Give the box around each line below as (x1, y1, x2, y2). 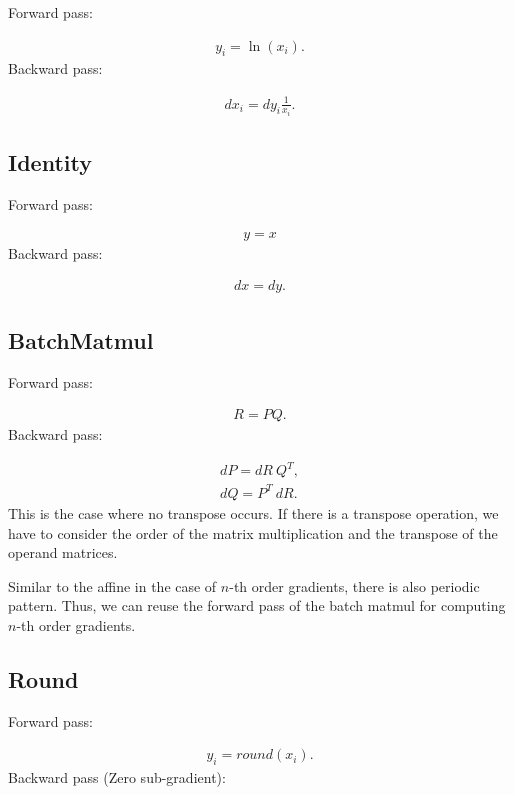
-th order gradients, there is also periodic (229, 575, 480, 596)
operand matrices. (8, 542, 118, 563)
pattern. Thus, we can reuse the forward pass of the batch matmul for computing (8, 595, 506, 616)
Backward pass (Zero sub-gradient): (8, 767, 226, 788)
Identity (8, 147, 92, 178)
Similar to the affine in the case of (8, 575, 217, 596)
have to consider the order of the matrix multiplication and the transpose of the (8, 522, 498, 543)
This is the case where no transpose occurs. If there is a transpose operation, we (8, 502, 499, 523)
